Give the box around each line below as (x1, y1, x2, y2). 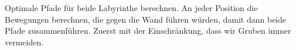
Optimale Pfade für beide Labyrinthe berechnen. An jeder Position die (5, 2, 258, 13)
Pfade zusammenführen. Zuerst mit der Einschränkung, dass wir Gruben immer (5, 24, 291, 37)
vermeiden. (5, 35, 44, 48)
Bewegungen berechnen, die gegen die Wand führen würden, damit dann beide (5, 13, 287, 25)
